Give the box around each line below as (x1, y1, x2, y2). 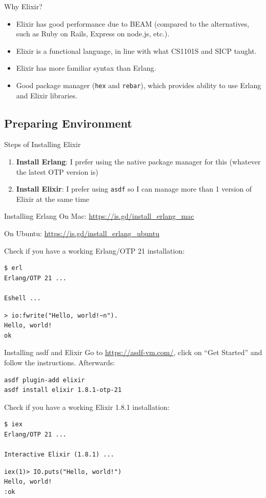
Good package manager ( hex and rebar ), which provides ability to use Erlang (16, 79, 261, 90)
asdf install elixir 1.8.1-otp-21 (4, 386, 122, 394)
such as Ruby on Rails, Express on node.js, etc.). (16, 28, 170, 39)
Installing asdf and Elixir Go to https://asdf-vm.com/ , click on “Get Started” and (4, 347, 262, 358)
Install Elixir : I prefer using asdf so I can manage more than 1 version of (16, 183, 252, 194)
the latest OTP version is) (16, 166, 98, 177)
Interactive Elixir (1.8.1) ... (4, 451, 114, 459)
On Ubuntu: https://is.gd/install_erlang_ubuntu (4, 228, 159, 239)
